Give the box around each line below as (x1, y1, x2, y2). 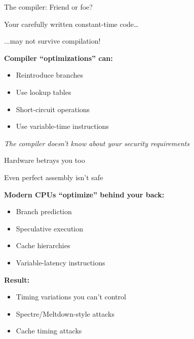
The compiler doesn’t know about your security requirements (4, 138, 189, 148)
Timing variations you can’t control (16, 291, 126, 302)
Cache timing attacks (16, 325, 82, 336)
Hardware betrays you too (4, 155, 85, 165)
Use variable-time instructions (16, 121, 109, 131)
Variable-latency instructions (16, 257, 105, 267)
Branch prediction (16, 206, 72, 217)
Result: (4, 274, 29, 285)
